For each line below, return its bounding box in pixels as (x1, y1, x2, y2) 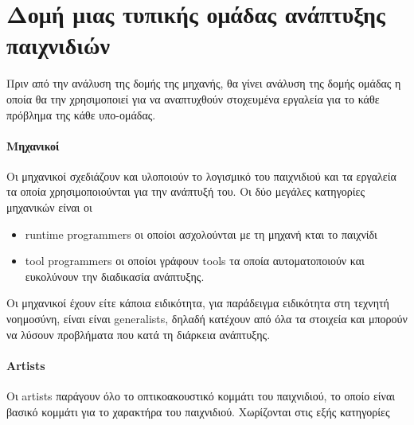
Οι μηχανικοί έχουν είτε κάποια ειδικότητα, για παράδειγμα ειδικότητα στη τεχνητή (6, 294, 389, 311)
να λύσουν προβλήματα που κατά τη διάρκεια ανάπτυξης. (6, 326, 271, 342)
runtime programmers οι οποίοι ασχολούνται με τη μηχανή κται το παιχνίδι (25, 225, 377, 242)
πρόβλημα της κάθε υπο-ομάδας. (6, 106, 156, 123)
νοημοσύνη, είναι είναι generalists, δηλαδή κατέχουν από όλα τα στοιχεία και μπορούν (6, 310, 408, 327)
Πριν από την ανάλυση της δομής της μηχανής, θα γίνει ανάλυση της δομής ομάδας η (6, 75, 401, 92)
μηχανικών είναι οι (6, 199, 92, 216)
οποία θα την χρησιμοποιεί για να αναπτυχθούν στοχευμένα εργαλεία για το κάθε (6, 90, 380, 107)
